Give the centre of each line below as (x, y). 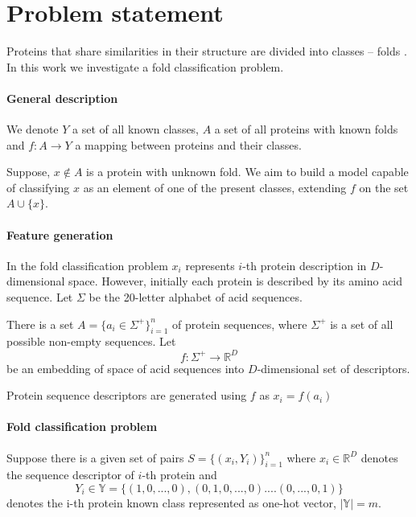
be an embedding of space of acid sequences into (126, 368)
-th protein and (179, 475)
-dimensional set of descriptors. (334, 368)
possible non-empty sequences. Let (91, 341)
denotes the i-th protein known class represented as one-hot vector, (172, 502)
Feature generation (60, 234)
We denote (33, 129)
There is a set (40, 324)
